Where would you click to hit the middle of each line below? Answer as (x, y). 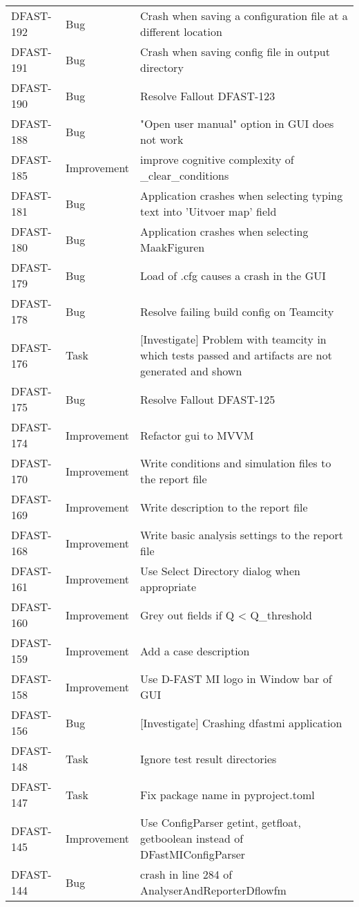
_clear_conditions (185, 175)
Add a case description (195, 651)
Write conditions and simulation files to (236, 463)
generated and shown (191, 371)
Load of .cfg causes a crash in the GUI (233, 275)
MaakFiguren (173, 247)
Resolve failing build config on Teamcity (237, 311)
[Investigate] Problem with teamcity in (233, 339)
